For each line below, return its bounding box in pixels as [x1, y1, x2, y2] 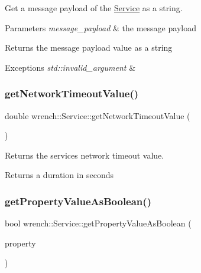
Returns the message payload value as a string [5, 41, 173, 54]
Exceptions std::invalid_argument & [5, 61, 136, 73]
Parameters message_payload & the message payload [5, 21, 196, 34]
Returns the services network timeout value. [5, 149, 164, 161]
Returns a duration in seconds [5, 169, 114, 181]
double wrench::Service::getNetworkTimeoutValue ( [5, 109, 190, 121]
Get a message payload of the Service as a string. [5, 2, 183, 14]
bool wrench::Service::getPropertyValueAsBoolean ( [5, 217, 192, 229]
